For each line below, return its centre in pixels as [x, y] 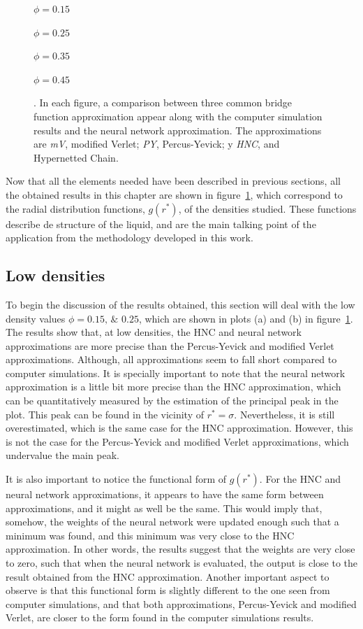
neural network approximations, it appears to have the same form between [165, 494]
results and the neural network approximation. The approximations [178, 130]
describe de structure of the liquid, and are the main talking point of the [161, 224]
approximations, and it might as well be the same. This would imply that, [164, 508]
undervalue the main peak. [63, 455]
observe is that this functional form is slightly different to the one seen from [168, 590]
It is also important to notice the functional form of [116, 479]
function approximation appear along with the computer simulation [178, 116]
